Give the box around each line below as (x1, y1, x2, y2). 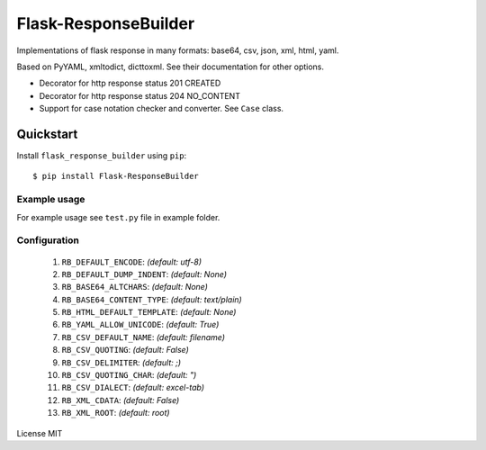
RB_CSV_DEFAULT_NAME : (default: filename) (61, 331, 225, 342)
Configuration (16, 234, 80, 247)
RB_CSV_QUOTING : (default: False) (61, 345, 189, 355)
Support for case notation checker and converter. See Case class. (39, 103, 283, 114)
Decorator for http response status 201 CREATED (39, 77, 221, 89)
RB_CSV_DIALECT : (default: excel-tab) (61, 382, 204, 393)
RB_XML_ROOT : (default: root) (61, 408, 170, 418)
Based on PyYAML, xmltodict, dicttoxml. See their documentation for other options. (16, 61, 324, 72)
